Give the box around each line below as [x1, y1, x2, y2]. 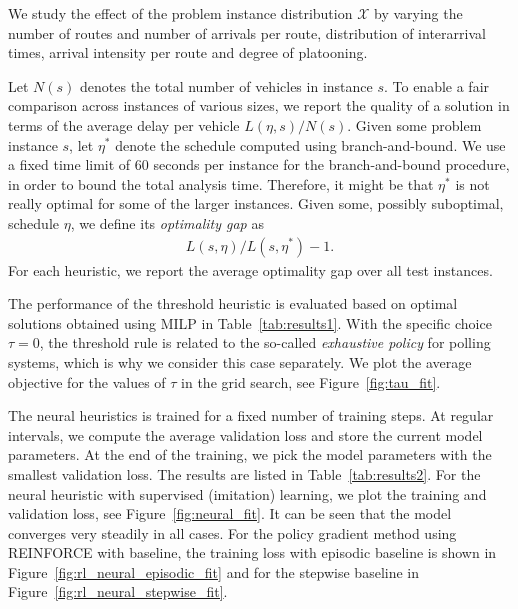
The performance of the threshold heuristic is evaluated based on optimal [8, 293, 458, 314]
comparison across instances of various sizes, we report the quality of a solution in [8, 95, 510, 116]
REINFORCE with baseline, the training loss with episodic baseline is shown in [8, 542, 497, 563]
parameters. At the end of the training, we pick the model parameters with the [8, 444, 492, 465]
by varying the [374, 3, 463, 23]
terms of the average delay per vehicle [8, 114, 240, 135]
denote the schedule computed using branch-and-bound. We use [115, 134, 506, 155]
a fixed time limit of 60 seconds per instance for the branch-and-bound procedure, [8, 154, 510, 175]
